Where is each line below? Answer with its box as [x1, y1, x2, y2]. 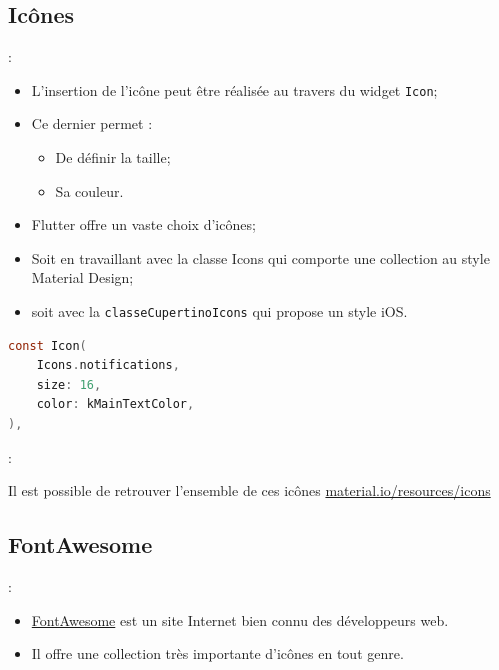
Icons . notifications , [36, 358, 180, 373]
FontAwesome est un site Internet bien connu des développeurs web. [31, 609, 449, 630]
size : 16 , [36, 377, 102, 392]
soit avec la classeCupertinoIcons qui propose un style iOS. [31, 301, 408, 322]
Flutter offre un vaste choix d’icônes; [31, 214, 256, 235]
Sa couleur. [55, 180, 124, 201]
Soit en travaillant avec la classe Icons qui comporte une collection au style [31, 247, 490, 268]
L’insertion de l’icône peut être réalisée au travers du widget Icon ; [31, 79, 438, 100]
